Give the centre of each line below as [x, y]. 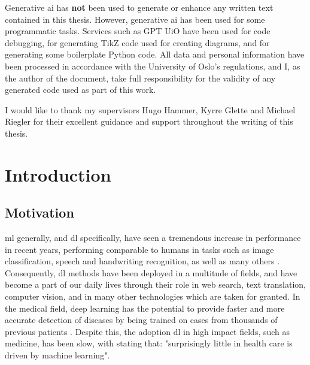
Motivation [39, 212]
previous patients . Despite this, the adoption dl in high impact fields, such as [148, 331]
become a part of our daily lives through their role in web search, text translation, [155, 284]
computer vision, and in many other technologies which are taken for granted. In [153, 296]
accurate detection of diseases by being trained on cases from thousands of [141, 320]
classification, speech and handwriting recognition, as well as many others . [142, 261]
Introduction [58, 174]
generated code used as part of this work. [80, 90]
